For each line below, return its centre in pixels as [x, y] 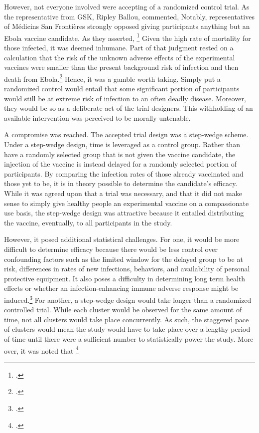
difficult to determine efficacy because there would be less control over [111, 249]
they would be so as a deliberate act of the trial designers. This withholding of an [129, 108]
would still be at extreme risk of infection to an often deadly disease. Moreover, [125, 98]
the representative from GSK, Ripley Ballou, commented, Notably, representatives [129, 16]
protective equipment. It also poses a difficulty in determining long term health [125, 278]
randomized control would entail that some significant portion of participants [122, 89]
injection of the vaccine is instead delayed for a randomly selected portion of [121, 164]
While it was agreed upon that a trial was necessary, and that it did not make [123, 193]
